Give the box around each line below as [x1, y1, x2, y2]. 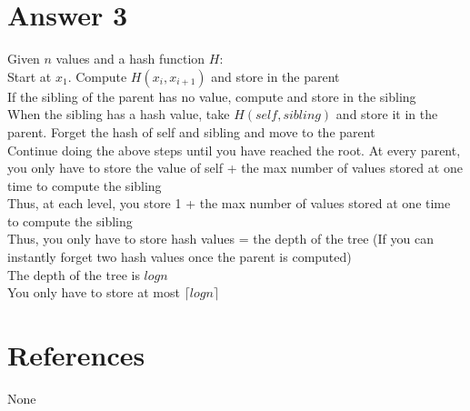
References [7, 336, 145, 374]
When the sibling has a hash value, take [7, 105, 230, 124]
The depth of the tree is [7, 265, 140, 284]
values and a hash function [55, 49, 205, 68]
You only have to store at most [7, 283, 180, 302]
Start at [7, 66, 52, 85]
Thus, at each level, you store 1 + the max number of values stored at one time [7, 194, 451, 213]
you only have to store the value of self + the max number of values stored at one [7, 158, 463, 177]
